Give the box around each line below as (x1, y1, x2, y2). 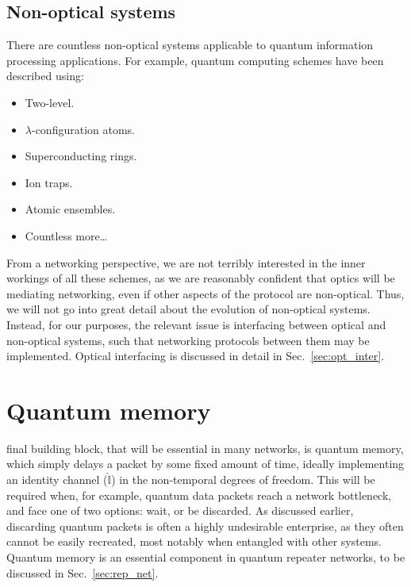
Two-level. (25, 94, 75, 110)
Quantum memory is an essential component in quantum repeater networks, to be (6, 548, 405, 565)
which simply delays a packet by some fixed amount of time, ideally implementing (6, 455, 405, 472)
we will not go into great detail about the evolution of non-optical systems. (6, 301, 371, 317)
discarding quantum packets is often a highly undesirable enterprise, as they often (6, 517, 404, 534)
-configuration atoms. (31, 121, 135, 137)
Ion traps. (25, 174, 73, 190)
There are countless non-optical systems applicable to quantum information (6, 36, 374, 53)
